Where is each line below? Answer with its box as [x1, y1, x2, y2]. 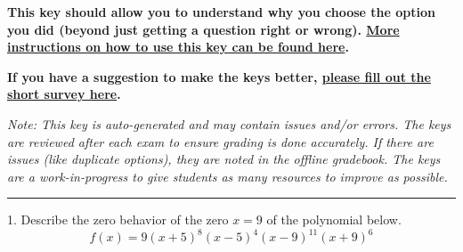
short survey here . [7, 85, 121, 103]
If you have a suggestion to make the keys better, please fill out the [7, 67, 431, 85]
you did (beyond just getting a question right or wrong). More [7, 20, 400, 38]
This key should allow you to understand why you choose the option [7, 3, 436, 20]
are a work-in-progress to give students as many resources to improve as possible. [7, 167, 448, 185]
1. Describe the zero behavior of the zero [7, 210, 229, 229]
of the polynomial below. [266, 210, 402, 229]
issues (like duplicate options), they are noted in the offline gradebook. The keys [7, 150, 441, 168]
